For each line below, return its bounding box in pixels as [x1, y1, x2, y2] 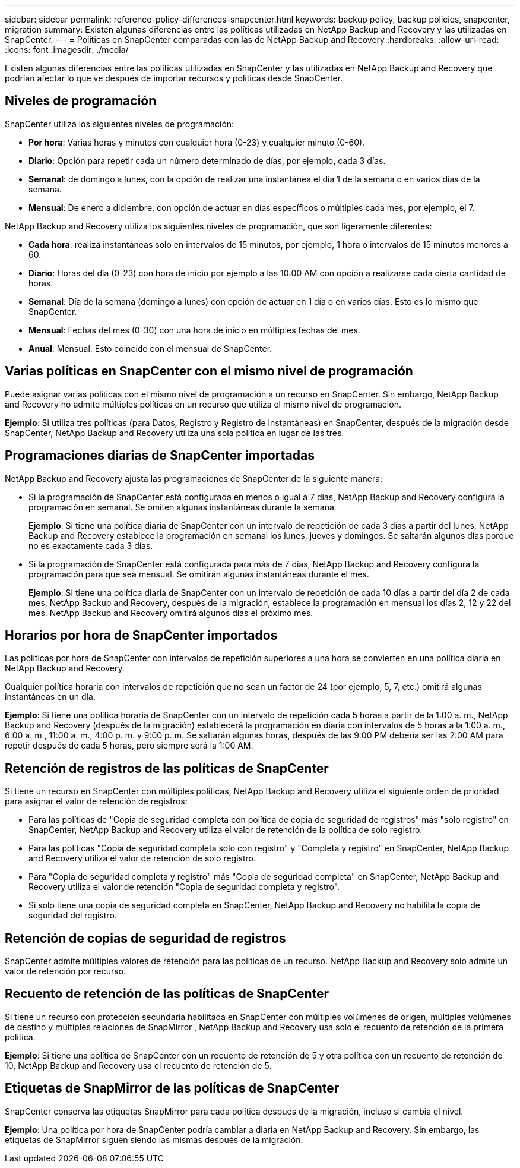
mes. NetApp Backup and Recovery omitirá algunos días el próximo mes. [28, 607, 313, 618]
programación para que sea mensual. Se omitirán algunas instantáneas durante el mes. [28, 569, 369, 579]
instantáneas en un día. [5, 692, 96, 702]
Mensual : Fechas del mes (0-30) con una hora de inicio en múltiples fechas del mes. [28, 324, 360, 335]
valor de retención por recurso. [5, 966, 126, 977]
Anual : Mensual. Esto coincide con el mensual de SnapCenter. [28, 343, 272, 353]
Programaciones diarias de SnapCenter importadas [5, 448, 315, 463]
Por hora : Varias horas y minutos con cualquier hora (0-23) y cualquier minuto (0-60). [28, 137, 365, 147]
